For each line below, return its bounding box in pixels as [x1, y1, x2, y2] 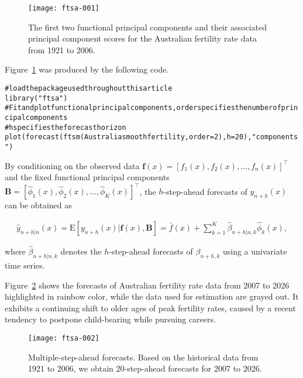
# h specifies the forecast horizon [5, 123, 126, 132]
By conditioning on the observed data [5, 159, 140, 171]
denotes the [60, 245, 102, 257]
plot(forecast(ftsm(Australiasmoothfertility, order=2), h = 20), [5, 133, 252, 142]
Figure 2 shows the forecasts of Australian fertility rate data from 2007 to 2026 [5, 279, 290, 291]
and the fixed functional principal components [5, 171, 170, 183]
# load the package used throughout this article [5, 84, 173, 93]
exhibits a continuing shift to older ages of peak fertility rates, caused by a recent [5, 301, 296, 314]
